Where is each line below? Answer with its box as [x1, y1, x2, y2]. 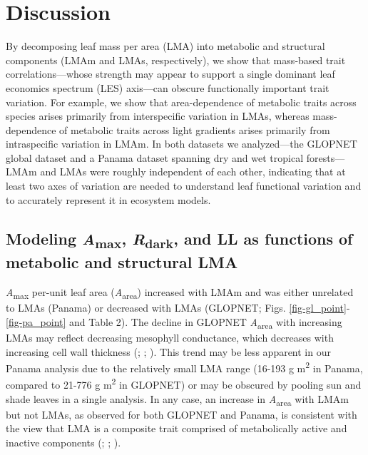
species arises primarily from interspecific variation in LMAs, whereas [6, 108, 310, 123]
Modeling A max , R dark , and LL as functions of [6, 227, 353, 252]
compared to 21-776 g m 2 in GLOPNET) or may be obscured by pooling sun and [6, 375, 362, 392]
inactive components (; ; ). [6, 434, 121, 449]
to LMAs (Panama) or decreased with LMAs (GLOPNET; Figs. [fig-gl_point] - [6, 300, 350, 315]
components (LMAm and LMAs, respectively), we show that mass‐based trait [6, 52, 346, 67]
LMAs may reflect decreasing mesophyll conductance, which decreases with [6, 329, 334, 344]
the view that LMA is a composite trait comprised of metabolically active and [6, 421, 347, 436]
